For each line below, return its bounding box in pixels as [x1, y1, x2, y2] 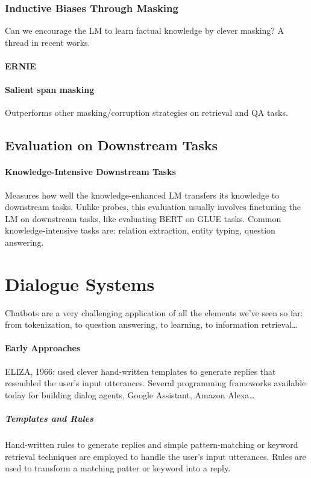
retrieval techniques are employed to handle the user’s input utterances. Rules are [5, 450, 306, 462]
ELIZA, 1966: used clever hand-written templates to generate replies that [5, 365, 276, 377]
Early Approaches [5, 342, 81, 354]
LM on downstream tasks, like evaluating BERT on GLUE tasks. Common [5, 212, 281, 225]
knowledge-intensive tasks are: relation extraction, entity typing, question [5, 224, 275, 237]
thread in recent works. [5, 36, 90, 48]
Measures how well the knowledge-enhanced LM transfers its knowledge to [5, 188, 280, 201]
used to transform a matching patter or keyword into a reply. [5, 462, 231, 474]
